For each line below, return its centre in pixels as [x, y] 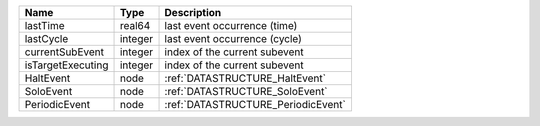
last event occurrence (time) [231, 25]
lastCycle [46, 38]
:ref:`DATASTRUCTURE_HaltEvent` [245, 78]
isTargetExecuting [66, 65]
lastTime [44, 25]
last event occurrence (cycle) [233, 38]
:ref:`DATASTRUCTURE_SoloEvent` [246, 91]
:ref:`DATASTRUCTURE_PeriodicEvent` [255, 104]
